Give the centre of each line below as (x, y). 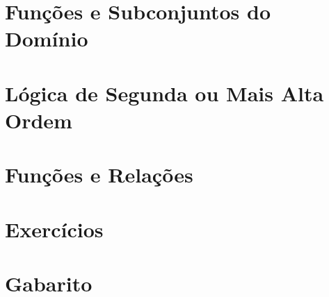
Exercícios (54, 229)
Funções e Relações (99, 175)
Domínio (47, 39)
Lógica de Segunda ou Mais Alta (164, 93)
